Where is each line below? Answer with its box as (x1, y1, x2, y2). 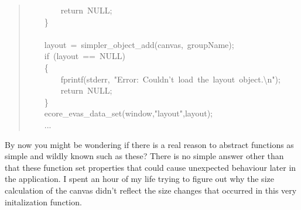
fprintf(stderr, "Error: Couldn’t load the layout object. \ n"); (60, 73, 281, 85)
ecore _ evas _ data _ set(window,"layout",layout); (44, 107, 213, 119)
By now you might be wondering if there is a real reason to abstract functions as (5, 138, 294, 150)
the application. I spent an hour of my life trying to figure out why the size (5, 173, 274, 185)
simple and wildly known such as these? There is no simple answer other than (5, 150, 284, 162)
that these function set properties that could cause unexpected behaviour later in (5, 161, 296, 173)
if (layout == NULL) (44, 50, 125, 62)
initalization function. (5, 195, 82, 208)
